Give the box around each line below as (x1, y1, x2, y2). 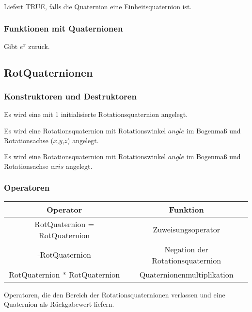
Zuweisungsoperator (153, 224, 220, 235)
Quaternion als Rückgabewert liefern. (4, 299, 114, 309)
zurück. (28, 41, 50, 51)
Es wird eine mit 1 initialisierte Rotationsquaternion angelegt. (4, 109, 188, 119)
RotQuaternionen (4, 65, 93, 80)
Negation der (164, 243, 208, 255)
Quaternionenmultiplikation (139, 268, 234, 280)
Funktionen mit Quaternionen (4, 22, 123, 34)
